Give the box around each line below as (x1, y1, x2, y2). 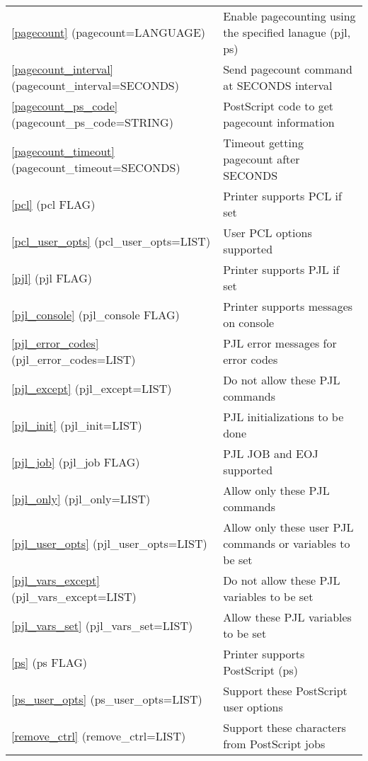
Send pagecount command (223, 61, 352, 77)
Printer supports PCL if (223, 188, 342, 204)
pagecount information (223, 114, 335, 130)
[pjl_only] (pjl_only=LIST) (11, 490, 151, 507)
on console (223, 314, 275, 331)
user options (223, 699, 283, 715)
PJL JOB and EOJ (223, 445, 318, 462)
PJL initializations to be (223, 408, 344, 425)
